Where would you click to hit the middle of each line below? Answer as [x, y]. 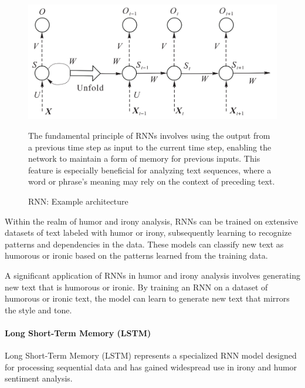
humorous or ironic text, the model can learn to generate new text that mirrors [147, 298]
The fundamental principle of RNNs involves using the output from [149, 135]
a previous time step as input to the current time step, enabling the [150, 147]
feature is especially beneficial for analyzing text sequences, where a [150, 170]
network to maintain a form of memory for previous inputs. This [144, 158]
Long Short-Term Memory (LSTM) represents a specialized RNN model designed [151, 355]
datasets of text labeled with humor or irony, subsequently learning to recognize [148, 233]
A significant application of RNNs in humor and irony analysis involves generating [152, 275]
